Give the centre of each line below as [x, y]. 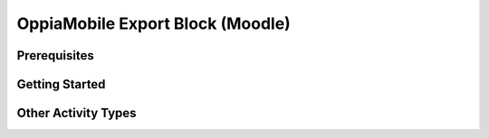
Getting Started [61, 84]
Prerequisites [55, 55]
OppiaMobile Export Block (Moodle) [154, 23]
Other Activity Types [77, 113]
